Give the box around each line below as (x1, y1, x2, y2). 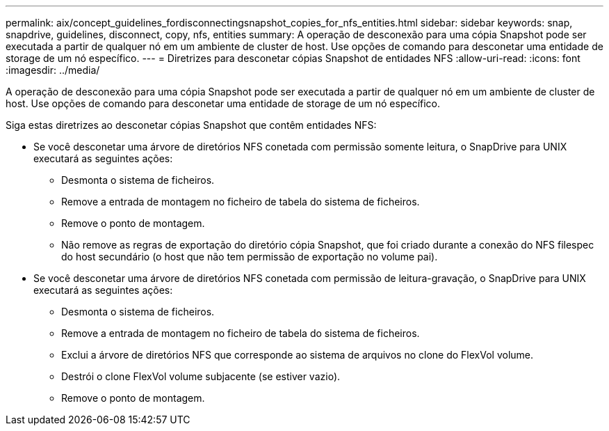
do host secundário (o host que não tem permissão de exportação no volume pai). (61, 251, 438, 262)
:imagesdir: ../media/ (6, 64, 100, 76)
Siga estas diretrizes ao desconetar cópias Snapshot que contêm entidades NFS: (6, 119, 377, 131)
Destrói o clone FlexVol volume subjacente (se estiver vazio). (61, 370, 341, 382)
